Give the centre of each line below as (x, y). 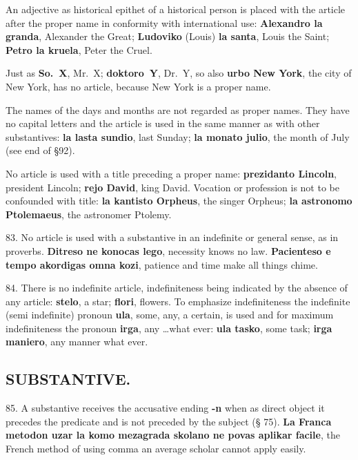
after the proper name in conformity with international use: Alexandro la (164, 22)
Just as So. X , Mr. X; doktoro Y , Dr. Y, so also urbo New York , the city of (179, 73)
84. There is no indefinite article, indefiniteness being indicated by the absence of (177, 288)
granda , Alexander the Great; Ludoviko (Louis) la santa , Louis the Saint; (168, 36)
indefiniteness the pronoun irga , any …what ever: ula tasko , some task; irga (169, 328)
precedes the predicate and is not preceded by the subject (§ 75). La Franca (169, 421)
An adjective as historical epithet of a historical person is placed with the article (176, 9)
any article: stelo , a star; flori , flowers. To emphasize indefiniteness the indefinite (178, 301)
